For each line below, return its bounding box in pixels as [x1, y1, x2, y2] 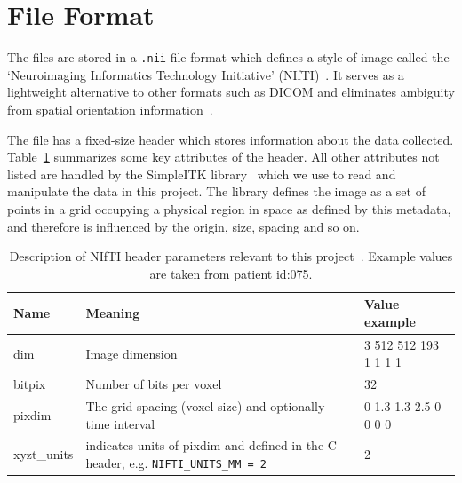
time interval [85, 414, 155, 432]
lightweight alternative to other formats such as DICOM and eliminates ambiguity [7, 83, 455, 101]
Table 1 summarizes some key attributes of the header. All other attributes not [7, 147, 440, 166]
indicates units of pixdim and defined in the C [85, 436, 337, 455]
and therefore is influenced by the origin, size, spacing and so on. [7, 217, 360, 235]
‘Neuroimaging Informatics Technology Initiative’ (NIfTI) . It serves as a [7, 65, 404, 83]
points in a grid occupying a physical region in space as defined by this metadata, [7, 199, 451, 218]
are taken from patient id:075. [149, 264, 313, 282]
